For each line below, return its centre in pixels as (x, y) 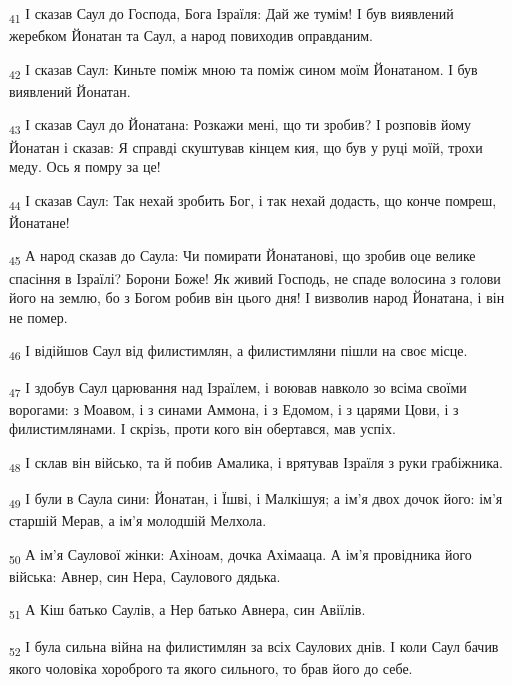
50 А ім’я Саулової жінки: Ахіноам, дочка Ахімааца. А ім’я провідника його (240, 555)
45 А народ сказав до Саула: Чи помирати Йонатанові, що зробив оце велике (242, 257)
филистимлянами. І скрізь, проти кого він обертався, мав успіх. (202, 428)
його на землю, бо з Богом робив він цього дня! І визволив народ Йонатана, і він (257, 297)
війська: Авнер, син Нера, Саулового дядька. (145, 575)
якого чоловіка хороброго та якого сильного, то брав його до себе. (211, 667)
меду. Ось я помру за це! (85, 166)
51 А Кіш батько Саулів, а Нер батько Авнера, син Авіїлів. (187, 611)
